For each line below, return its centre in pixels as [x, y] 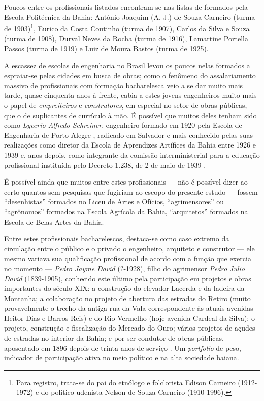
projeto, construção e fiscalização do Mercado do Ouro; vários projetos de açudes [130, 328]
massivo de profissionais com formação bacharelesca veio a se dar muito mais [124, 85]
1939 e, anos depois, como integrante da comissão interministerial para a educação [132, 154]
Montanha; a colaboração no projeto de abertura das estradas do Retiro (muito [127, 298]
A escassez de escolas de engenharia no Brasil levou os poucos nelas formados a [127, 65]
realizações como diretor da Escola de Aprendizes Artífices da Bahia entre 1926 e [130, 145]
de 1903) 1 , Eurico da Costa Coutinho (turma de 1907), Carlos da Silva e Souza [127, 28]
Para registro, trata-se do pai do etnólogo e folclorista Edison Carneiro [126, 382]
